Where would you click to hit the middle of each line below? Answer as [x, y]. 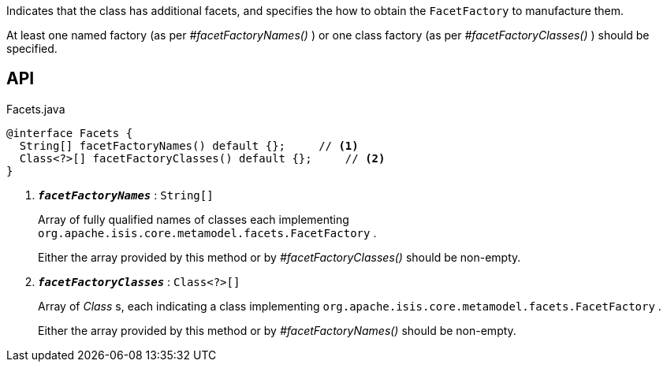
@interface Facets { [70, 133]
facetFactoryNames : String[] [126, 195]
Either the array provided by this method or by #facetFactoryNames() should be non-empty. [277, 330]
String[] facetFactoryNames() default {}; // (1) [189, 145]
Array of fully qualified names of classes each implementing [194, 219]
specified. [32, 48]
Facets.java [36, 109]
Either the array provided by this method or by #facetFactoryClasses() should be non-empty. [279, 257]
